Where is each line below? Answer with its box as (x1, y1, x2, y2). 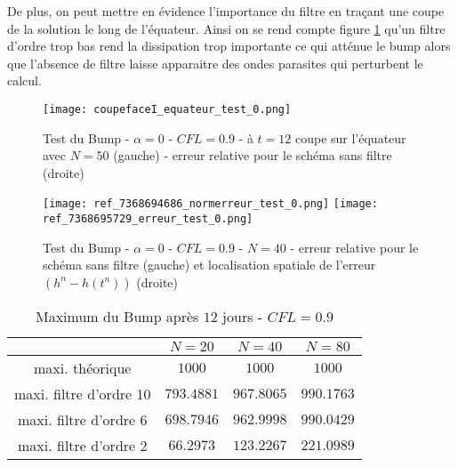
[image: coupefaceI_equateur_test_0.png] (43, 102, 292, 116)
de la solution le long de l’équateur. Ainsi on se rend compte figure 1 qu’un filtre (7, 19, 446, 37)
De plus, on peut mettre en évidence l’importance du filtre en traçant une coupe (7, 2, 445, 20)
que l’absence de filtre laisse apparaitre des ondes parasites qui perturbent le (7, 53, 423, 72)
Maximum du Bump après (35, 305, 199, 326)
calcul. (7, 71, 42, 90)
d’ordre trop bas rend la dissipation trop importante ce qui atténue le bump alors (7, 36, 451, 55)
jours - (222, 305, 263, 326)
